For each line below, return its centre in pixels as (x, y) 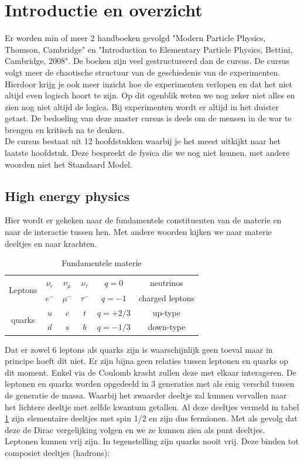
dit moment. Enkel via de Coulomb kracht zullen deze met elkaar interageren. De (151, 372)
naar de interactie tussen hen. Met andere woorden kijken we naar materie (138, 232)
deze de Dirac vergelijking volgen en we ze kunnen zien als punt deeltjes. (135, 429)
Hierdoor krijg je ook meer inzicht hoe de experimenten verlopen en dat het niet (149, 84)
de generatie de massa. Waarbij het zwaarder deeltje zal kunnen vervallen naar (146, 395)
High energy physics (67, 195)
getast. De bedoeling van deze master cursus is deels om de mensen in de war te (148, 118)
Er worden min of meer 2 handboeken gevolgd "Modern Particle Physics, (135, 38)
